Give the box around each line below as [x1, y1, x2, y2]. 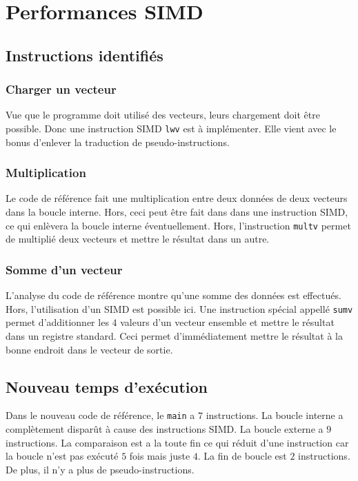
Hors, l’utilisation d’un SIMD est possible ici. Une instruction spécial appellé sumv [6, 301, 353, 316]
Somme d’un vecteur [6, 260, 123, 278]
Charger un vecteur [6, 81, 117, 98]
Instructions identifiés [6, 44, 163, 65]
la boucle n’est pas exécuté [6, 449, 119, 463]
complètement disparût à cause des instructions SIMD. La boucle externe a [6, 421, 324, 436]
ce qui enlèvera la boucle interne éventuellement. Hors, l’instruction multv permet [6, 218, 351, 232]
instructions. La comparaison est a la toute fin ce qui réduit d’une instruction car [6, 435, 349, 449]
